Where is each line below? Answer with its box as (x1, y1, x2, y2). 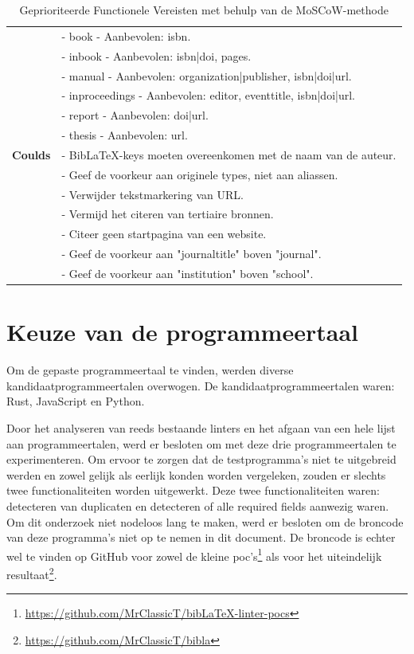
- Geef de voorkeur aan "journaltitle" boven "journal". (61, 245, 322, 262)
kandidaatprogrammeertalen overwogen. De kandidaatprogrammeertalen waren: (6, 377, 395, 394)
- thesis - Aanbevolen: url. (61, 127, 188, 143)
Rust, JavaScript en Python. (6, 393, 145, 409)
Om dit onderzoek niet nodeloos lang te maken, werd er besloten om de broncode (6, 513, 404, 530)
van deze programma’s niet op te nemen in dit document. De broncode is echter (6, 529, 396, 546)
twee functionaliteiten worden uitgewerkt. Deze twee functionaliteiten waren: (6, 482, 380, 499)
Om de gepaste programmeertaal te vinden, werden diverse (6, 362, 294, 378)
